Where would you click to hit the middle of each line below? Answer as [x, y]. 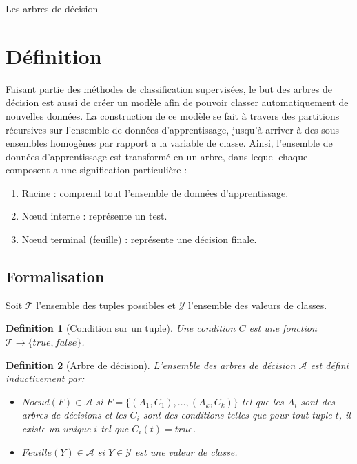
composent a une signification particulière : [96, 170]
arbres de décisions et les [74, 415]
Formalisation [55, 276]
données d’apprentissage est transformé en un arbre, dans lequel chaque [157, 156]
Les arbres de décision [52, 8]
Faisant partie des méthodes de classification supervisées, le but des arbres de [169, 88]
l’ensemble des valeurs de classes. [258, 305]
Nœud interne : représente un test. [94, 216]
